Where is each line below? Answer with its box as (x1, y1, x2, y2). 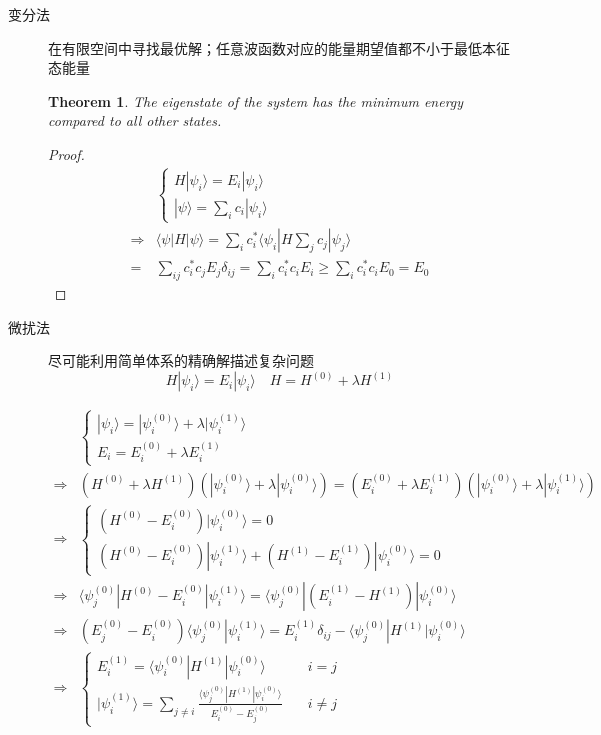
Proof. (48, 143, 85, 164)
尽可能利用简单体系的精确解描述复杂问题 (48, 350, 314, 371)
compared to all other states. (48, 110, 222, 131)
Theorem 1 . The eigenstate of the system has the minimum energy (48, 90, 464, 111)
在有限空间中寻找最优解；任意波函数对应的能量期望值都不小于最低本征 (48, 37, 510, 58)
